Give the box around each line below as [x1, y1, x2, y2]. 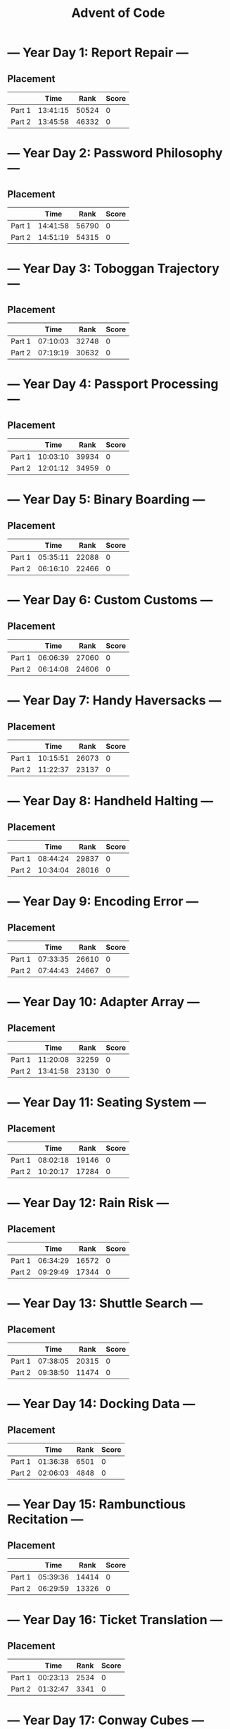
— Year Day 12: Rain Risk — [7, 1195, 170, 1211]
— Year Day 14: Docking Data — [7, 1396, 196, 1412]
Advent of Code [71, 5, 165, 21]
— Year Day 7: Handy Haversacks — [7, 692, 222, 709]
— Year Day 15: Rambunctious [7, 1496, 186, 1513]
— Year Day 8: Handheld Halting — [7, 793, 213, 809]
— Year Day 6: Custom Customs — [7, 592, 213, 608]
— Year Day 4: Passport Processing [7, 376, 219, 392]
